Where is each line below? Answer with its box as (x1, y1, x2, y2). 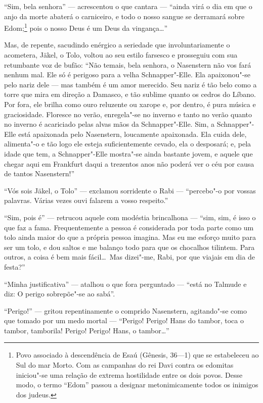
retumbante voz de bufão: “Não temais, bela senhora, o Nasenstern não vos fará (4, 59, 251, 70)
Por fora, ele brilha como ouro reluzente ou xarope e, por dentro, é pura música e (4, 99, 256, 109)
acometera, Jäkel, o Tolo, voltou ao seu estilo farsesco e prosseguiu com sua (4, 49, 238, 60)
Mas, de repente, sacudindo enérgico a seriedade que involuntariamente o (4, 39, 230, 50)
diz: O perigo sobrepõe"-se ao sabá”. (4, 288, 115, 299)
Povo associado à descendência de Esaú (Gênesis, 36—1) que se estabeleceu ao (16, 349, 259, 360)
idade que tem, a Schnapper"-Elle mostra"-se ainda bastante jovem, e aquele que (4, 148, 253, 159)
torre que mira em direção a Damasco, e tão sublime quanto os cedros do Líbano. (4, 89, 256, 99)
